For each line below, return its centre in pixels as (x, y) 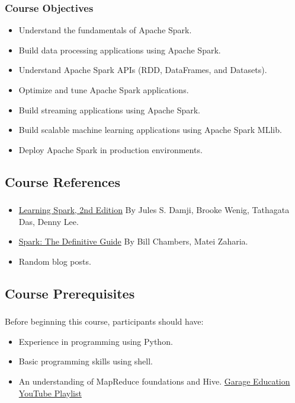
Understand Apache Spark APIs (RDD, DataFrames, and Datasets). (143, 70)
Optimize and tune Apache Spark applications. (104, 90)
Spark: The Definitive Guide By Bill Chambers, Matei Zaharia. (133, 241)
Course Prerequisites (70, 293)
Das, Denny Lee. (49, 221)
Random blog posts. (55, 261)
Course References (62, 181)
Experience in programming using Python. (96, 341)
